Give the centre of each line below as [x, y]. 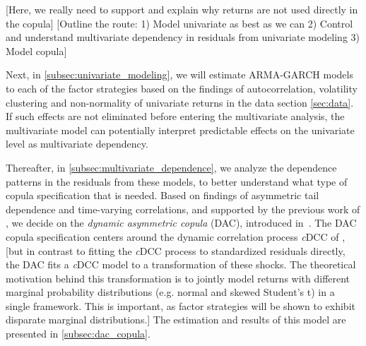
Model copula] [36, 50]
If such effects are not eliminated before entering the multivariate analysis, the [175, 116]
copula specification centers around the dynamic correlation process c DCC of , [176, 236]
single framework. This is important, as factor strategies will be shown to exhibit [181, 305]
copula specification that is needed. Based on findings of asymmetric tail [163, 195]
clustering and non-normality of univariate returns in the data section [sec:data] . [180, 102]
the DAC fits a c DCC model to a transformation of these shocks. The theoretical [181, 264]
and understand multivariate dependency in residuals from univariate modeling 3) [183, 37]
